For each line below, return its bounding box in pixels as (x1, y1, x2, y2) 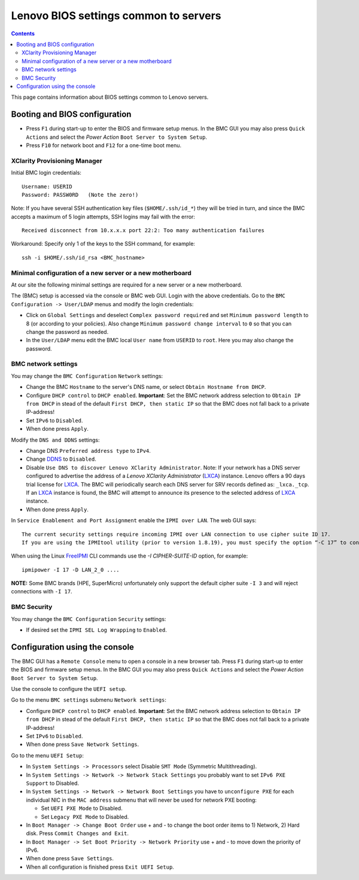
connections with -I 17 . (11, 588, 72, 595)
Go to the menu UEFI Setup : (11, 751, 84, 759)
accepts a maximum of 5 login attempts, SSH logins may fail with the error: (11, 213, 196, 220)
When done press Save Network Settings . (26, 741, 139, 748)
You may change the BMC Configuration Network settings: (11, 372, 163, 379)
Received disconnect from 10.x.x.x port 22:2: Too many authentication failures (22, 227, 265, 234)
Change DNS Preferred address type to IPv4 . (26, 447, 151, 454)
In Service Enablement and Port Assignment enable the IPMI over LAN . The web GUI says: (11, 517, 257, 524)
